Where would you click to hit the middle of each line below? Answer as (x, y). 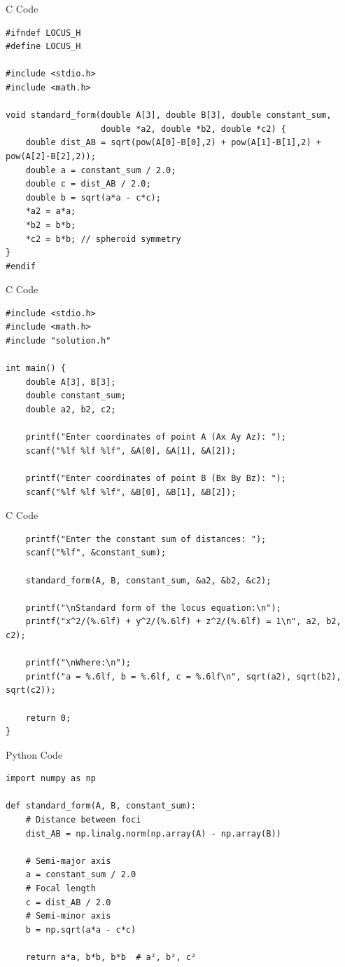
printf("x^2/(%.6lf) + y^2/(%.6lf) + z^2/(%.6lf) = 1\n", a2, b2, (183, 622)
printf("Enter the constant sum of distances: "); (146, 539)
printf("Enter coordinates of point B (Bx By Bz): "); (156, 478)
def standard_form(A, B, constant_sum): (101, 806)
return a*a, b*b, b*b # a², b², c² (111, 957)
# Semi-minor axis (68, 916)
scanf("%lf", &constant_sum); (96, 553)
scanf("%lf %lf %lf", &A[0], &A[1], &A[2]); (131, 451)
